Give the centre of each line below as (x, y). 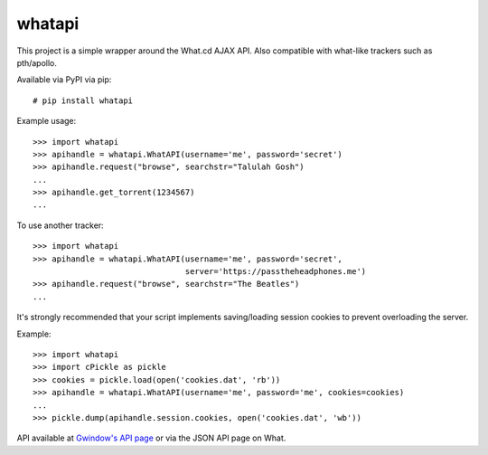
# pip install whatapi (83, 100)
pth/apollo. (37, 62)
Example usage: (47, 121)
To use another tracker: (60, 225)
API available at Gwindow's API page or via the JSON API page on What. (151, 438)
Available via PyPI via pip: (64, 80)
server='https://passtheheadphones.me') (276, 272)
